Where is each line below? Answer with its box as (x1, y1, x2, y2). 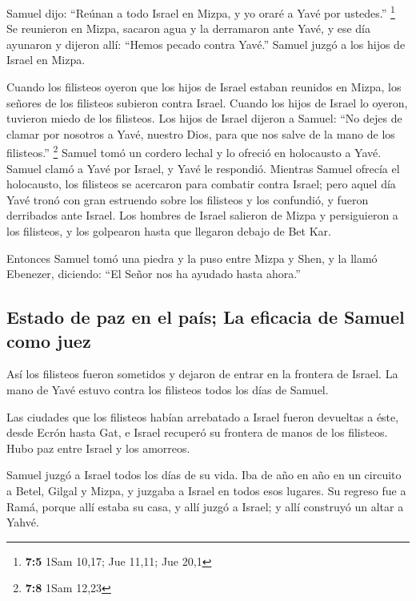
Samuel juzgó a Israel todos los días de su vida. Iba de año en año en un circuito (6, 466, 402, 483)
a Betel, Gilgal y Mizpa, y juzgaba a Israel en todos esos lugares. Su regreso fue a (6, 482, 406, 498)
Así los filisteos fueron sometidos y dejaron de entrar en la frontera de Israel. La (6, 365, 398, 382)
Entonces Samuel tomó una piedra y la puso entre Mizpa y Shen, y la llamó (6, 249, 378, 266)
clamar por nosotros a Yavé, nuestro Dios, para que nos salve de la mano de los (6, 125, 395, 142)
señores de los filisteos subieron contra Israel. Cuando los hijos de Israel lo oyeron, (6, 94, 408, 111)
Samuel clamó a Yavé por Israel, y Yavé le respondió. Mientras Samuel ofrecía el (6, 159, 400, 176)
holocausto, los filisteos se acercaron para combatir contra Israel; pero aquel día (6, 175, 396, 192)
